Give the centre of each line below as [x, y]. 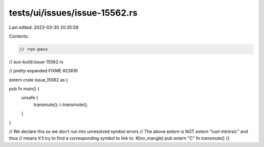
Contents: [19, 36]
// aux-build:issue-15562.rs [36, 62]
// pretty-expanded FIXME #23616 [44, 71]
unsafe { [30, 98]
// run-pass [34, 49]
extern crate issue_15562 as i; [39, 80]
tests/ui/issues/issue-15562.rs [73, 13]
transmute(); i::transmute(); [61, 105]
